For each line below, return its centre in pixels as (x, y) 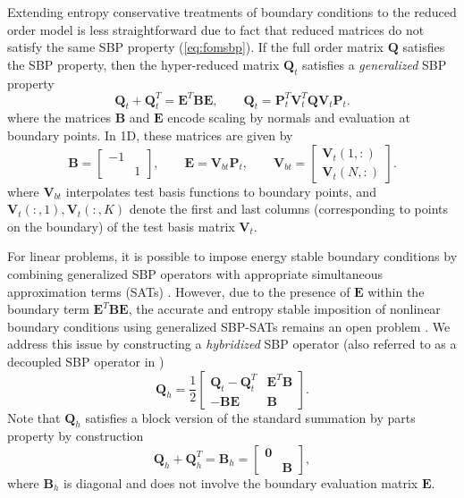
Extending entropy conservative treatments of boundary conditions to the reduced (232, 12)
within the (396, 291)
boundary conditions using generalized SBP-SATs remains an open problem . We (229, 326)
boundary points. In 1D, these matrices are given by (150, 135)
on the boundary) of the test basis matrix (121, 226)
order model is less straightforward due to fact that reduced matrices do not (216, 29)
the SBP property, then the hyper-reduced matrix (143, 64)
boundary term (48, 309)
